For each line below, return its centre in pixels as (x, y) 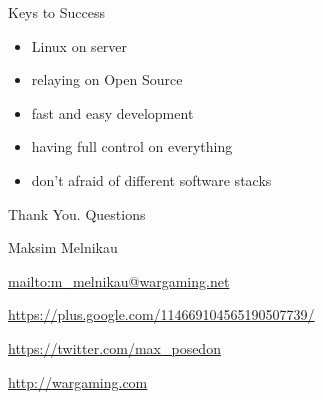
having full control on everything (132, 146)
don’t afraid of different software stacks (151, 179)
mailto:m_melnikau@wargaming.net (119, 280)
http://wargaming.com (78, 381)
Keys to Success (57, 12)
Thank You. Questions (77, 213)
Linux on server (79, 45)
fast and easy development (112, 112)
